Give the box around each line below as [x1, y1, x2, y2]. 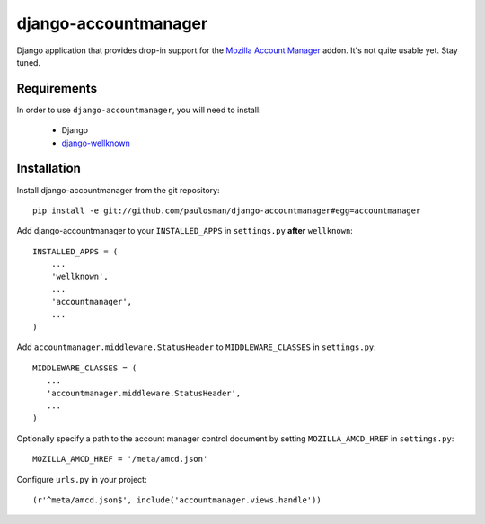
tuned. [16, 57, 40, 67]
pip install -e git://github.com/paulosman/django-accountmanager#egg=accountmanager [32, 205, 421, 216]
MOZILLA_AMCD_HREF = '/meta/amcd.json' [32, 454, 208, 465]
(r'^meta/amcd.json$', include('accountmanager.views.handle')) [32, 494, 322, 505]
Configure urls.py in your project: [16, 474, 147, 484]
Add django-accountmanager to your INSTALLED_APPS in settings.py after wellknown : [16, 226, 354, 236]
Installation [16, 161, 81, 176]
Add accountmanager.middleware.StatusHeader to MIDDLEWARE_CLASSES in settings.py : [16, 342, 376, 352]
